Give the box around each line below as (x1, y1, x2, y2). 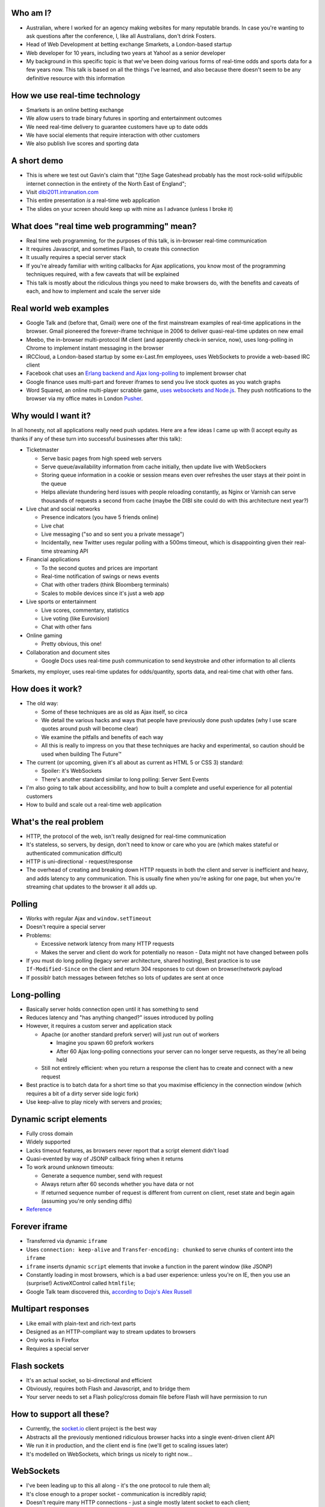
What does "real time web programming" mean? (11, 221, 197, 231)
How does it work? (11, 684, 82, 694)
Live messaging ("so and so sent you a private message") (41, 530, 185, 538)
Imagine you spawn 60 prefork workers (56, 1039, 154, 1046)
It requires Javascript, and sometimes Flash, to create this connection (26, 245, 199, 253)
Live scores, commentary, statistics (41, 606, 129, 614)
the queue (41, 480, 67, 487)
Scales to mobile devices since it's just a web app (41, 590, 165, 597)
